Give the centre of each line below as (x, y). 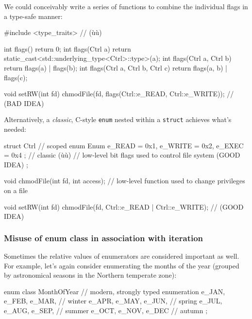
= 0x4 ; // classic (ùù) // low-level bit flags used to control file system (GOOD (122, 155)
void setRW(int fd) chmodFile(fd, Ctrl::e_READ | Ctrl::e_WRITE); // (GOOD (124, 206)
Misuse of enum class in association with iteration (104, 238)
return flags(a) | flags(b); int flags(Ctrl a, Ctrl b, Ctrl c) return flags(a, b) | (116, 67)
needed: (15, 129)
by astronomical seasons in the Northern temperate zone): (90, 275)
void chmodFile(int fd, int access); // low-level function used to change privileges (125, 181)
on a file (16, 190)
